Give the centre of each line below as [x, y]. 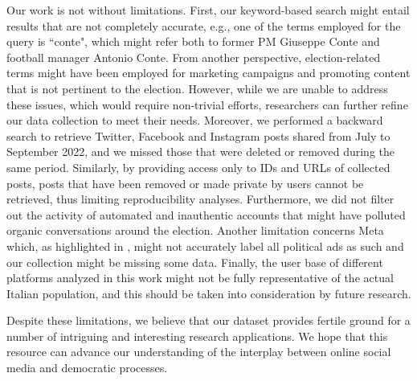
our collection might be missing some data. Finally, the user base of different [195, 262]
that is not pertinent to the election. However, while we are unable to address [197, 88]
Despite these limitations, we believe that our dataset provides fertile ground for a [208, 320]
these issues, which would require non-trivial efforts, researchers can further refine [207, 104]
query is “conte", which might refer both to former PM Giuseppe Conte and [193, 41]
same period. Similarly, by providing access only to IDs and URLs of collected [198, 167]
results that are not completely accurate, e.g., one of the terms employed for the [204, 25]
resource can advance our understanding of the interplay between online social [199, 352]
